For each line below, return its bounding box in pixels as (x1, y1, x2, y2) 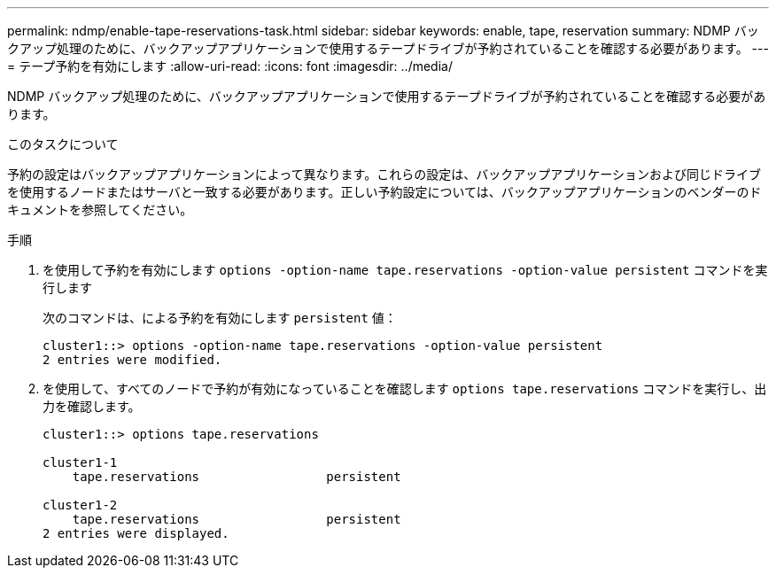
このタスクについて (7, 136, 119, 152)
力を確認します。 (43, 399, 141, 414)
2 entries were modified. (43, 353, 222, 367)
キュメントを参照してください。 (7, 202, 193, 217)
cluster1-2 (43, 498, 118, 512)
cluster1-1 (43, 455, 118, 470)
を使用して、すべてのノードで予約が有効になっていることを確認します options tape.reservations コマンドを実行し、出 (43, 381, 767, 396)
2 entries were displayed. (43, 526, 229, 540)
